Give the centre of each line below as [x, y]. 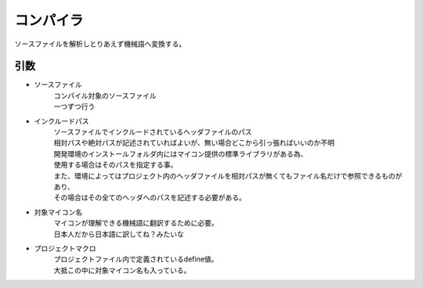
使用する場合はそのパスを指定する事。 [116, 165]
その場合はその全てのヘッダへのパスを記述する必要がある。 [150, 198]
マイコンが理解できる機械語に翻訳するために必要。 [136, 223]
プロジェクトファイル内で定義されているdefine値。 [136, 259]
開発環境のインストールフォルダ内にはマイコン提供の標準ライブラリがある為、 [181, 153]
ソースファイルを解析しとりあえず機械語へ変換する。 [100, 44]
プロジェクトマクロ [65, 248]
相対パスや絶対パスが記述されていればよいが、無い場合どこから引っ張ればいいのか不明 [194, 143]
